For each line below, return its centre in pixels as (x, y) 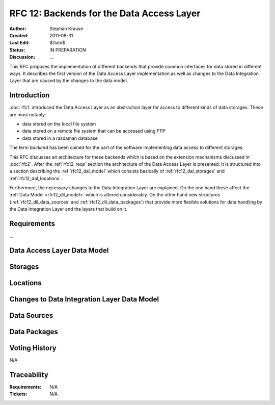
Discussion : (22, 57)
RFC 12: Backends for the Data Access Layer (105, 13)
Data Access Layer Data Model (59, 250)
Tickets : (18, 394)
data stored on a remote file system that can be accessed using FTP (94, 131)
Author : (18, 29)
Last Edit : (20, 43)
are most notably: (28, 114)
